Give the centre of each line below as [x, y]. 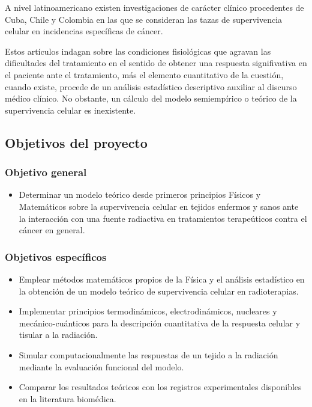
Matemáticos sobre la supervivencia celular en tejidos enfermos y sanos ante [159, 206]
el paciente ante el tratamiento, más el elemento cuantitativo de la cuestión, [144, 74]
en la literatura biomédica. [67, 398]
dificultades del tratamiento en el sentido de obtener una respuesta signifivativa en [156, 63]
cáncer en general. [52, 230]
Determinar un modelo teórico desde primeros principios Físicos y [140, 194]
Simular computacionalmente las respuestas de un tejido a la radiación [148, 354]
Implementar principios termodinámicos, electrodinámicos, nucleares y [148, 311]
